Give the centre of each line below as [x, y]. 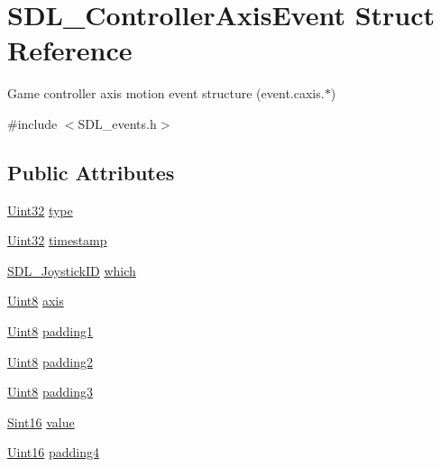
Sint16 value [41, 421]
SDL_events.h [117, 123]
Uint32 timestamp [57, 240]
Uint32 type [40, 210]
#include [32, 123]
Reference [70, 50]
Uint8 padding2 [50, 361]
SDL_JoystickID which [72, 270]
